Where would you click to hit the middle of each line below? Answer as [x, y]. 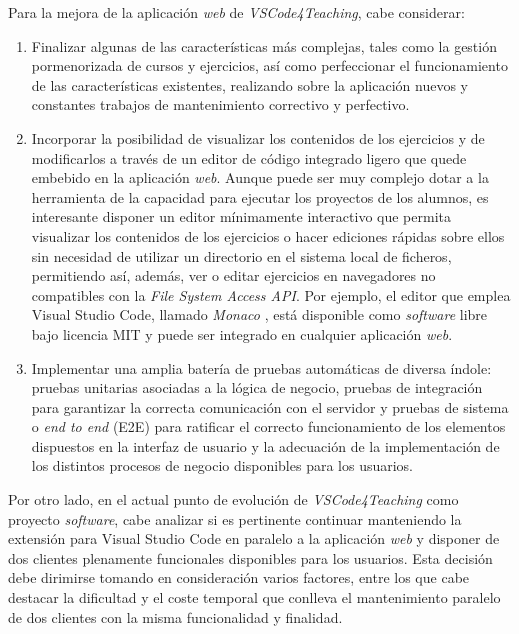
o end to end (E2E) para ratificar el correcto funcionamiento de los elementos [268, 426]
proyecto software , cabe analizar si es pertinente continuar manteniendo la [235, 518]
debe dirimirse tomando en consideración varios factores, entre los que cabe [239, 577]
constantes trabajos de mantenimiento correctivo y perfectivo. [220, 104]
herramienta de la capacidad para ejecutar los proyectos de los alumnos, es [260, 196]
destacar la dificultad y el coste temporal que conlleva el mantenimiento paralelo [254, 597]
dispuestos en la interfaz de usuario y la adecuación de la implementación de [265, 445]
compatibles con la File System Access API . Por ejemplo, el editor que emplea [271, 294]
